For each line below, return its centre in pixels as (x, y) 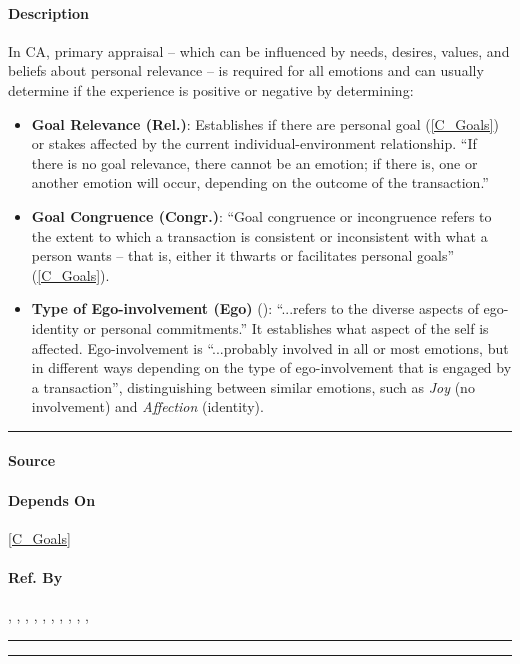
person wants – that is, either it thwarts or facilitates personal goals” (243, 255)
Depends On (52, 499)
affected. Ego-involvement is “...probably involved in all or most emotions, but (270, 347)
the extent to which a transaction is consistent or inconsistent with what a (259, 235)
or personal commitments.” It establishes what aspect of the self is (286, 327)
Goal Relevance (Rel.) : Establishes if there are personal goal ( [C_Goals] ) (265, 123)
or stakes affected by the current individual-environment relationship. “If (254, 143)
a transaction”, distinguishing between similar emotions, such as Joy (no (253, 386)
